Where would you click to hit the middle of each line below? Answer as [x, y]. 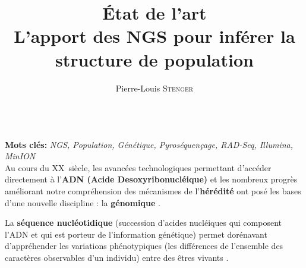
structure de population [154, 59]
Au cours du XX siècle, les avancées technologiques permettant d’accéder [138, 167]
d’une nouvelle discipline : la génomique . [83, 202]
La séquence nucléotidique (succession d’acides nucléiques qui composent [143, 223]
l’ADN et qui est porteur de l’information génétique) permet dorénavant [136, 234]
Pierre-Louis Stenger [154, 88]
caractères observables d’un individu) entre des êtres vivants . [117, 258]
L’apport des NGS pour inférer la [154, 36]
